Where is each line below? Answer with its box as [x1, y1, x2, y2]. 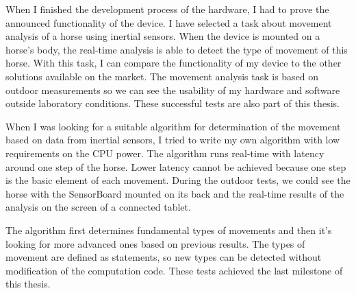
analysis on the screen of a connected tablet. [5, 200, 191, 214]
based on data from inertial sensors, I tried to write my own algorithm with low [5, 132, 340, 147]
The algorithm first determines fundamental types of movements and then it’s [5, 222, 332, 237]
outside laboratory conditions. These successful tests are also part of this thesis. [5, 96, 340, 110]
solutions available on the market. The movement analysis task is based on [5, 69, 319, 83]
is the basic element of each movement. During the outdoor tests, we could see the [5, 173, 351, 187]
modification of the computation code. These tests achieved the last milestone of [5, 263, 343, 277]
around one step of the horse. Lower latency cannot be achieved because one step [5, 159, 346, 174]
